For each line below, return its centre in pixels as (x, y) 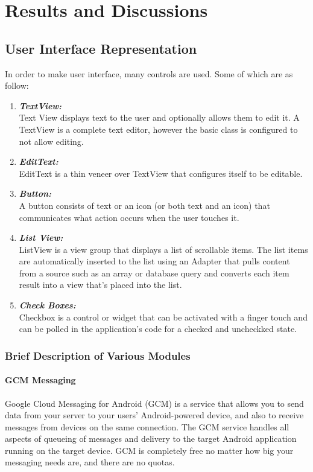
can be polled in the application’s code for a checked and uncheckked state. (158, 329)
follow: (17, 85)
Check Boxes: (47, 305)
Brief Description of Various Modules (98, 355)
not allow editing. (51, 141)
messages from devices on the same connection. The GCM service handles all (147, 426)
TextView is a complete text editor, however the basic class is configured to (158, 129)
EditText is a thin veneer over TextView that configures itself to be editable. (161, 173)
